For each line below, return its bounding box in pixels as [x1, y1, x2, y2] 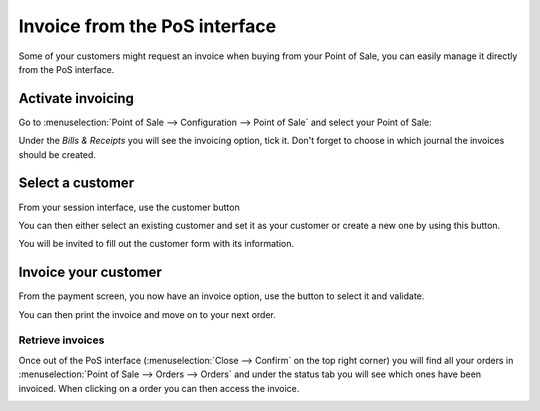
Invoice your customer [18, 264, 162, 281]
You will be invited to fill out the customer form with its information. [18, 238, 295, 250]
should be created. [18, 148, 97, 160]
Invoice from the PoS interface [18, 15, 277, 37]
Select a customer [18, 175, 135, 192]
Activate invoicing [18, 90, 135, 107]
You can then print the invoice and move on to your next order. [18, 308, 277, 320]
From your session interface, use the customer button [18, 201, 240, 213]
